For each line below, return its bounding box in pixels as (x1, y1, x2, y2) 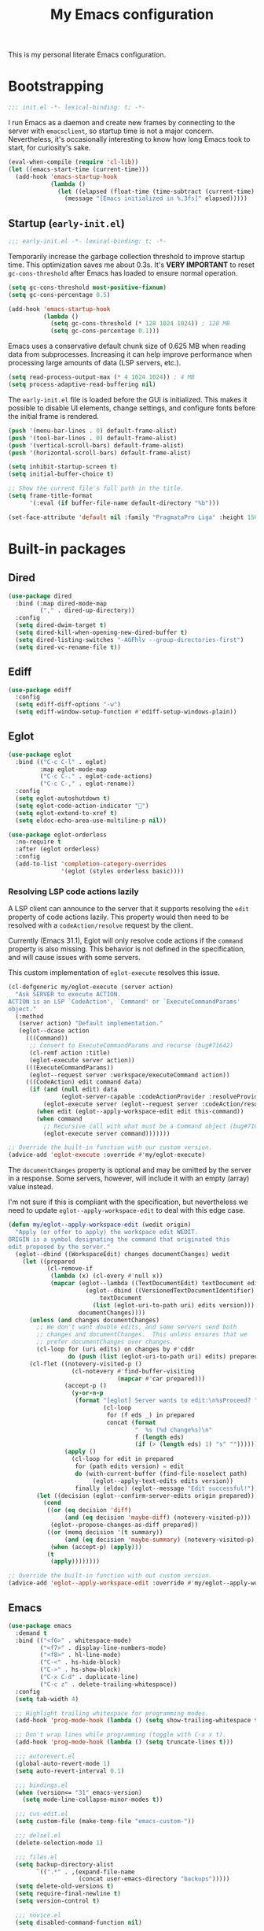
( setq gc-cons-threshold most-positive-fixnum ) (8, 284, 167, 291)
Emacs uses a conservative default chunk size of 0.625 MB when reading (8, 341, 246, 351)
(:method (15, 1012, 44, 1021)
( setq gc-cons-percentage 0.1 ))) (49, 327, 159, 335)
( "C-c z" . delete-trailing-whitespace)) (39, 1680, 178, 1688)
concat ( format (106, 1418, 156, 1426)
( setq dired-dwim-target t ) (15, 621, 108, 629)
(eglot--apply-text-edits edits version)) (92, 1477, 234, 1485)
